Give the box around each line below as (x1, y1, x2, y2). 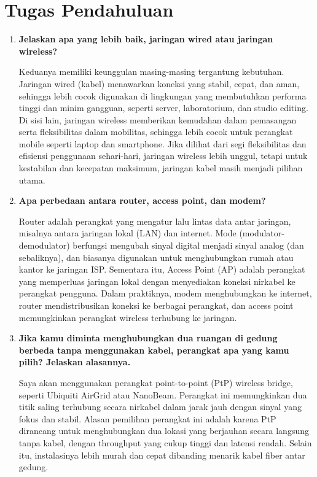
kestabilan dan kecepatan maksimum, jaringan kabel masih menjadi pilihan (18, 161, 303, 174)
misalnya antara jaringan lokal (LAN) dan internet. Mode (18, 227, 237, 239)
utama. (18, 173, 45, 186)
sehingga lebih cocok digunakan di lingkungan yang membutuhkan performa (18, 89, 307, 102)
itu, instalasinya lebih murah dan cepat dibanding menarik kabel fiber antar (18, 448, 305, 461)
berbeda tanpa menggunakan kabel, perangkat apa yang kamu (18, 343, 289, 356)
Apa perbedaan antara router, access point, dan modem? (18, 194, 266, 207)
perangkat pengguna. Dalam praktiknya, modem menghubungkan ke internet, (18, 287, 312, 300)
